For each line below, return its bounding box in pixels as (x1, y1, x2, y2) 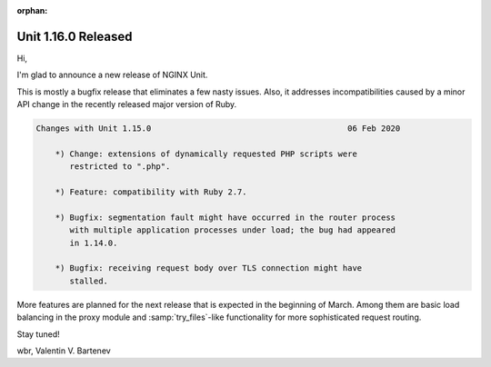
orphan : (16, 5, 48, 15)
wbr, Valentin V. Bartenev (16, 345, 111, 356)
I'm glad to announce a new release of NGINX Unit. (16, 69, 208, 81)
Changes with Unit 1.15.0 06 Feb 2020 (35, 124, 401, 134)
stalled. (69, 275, 109, 286)
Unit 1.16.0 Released (16, 28, 133, 45)
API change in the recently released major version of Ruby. (16, 99, 237, 110)
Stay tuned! (16, 328, 60, 340)
